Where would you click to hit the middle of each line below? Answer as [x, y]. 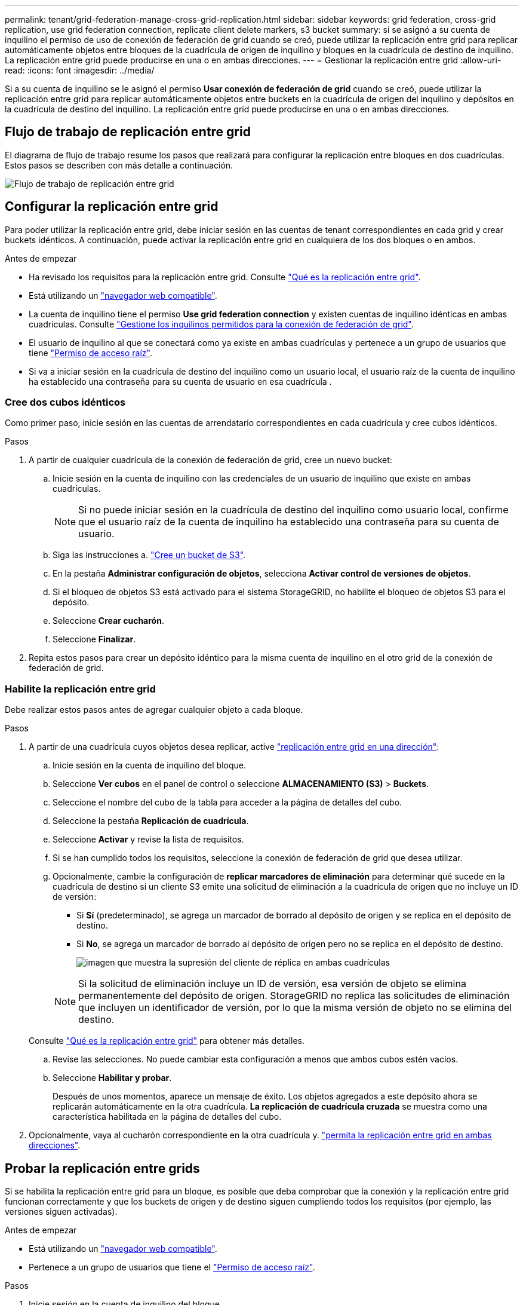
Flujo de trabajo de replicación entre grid [128, 132]
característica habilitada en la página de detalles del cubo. [167, 1117]
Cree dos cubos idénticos [65, 402]
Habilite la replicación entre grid [80, 689]
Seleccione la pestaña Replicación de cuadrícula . [151, 821]
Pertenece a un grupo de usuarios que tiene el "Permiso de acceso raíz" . [172, 1267]
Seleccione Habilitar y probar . [112, 1078]
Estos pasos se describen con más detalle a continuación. [119, 165]
